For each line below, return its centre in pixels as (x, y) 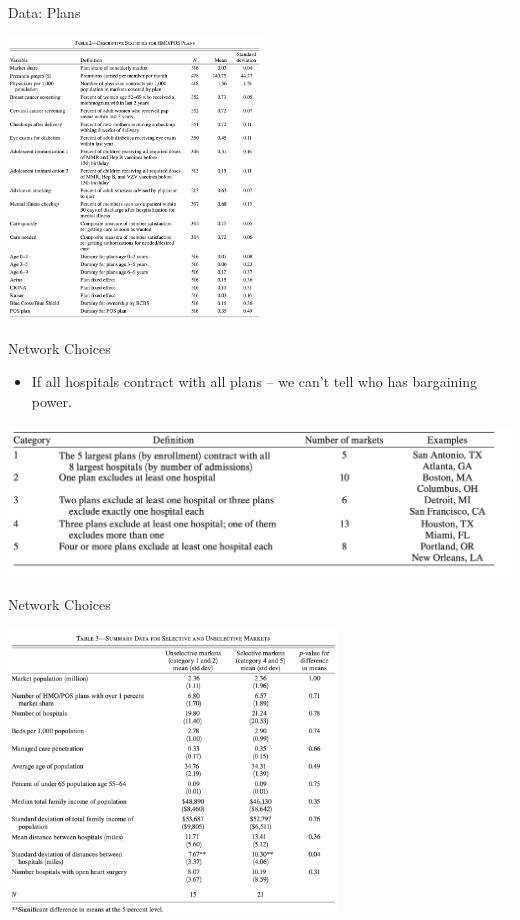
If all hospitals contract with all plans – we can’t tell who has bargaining (254, 381)
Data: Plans (44, 12)
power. (51, 400)
